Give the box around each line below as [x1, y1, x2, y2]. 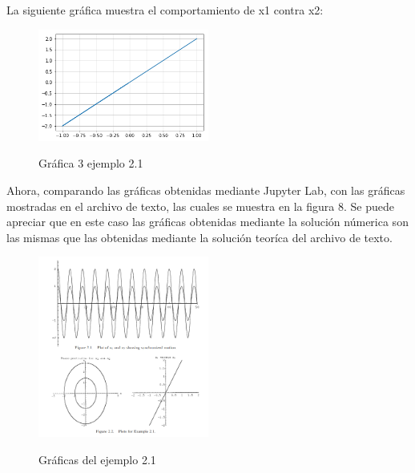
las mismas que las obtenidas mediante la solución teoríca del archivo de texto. [6, 228, 393, 245]
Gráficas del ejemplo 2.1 [38, 451, 156, 467]
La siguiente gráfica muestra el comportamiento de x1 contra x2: [6, 2, 324, 18]
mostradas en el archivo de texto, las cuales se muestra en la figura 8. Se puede [6, 197, 394, 214]
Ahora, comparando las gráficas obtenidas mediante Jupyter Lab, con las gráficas [6, 181, 405, 198]
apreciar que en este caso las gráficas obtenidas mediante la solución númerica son [6, 213, 409, 230]
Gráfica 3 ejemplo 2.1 [38, 155, 143, 172]
